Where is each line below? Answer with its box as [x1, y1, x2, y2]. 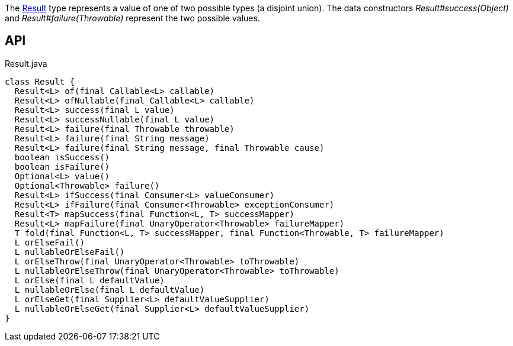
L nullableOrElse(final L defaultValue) [14, 284, 205, 295]
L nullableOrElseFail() [14, 247, 125, 257]
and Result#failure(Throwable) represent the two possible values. [5, 13, 260, 23]
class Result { [5, 76, 75, 86]
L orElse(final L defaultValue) [14, 275, 165, 285]
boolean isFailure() [14, 161, 110, 172]
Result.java [5, 58, 47, 69]
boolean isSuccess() [14, 152, 110, 162]
